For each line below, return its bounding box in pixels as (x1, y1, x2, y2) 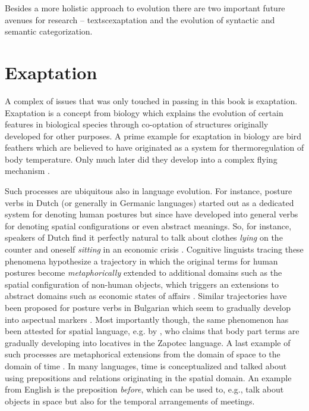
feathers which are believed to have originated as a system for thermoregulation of (5, 141, 304, 154)
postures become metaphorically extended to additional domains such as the (5, 266, 282, 279)
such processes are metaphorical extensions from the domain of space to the (5, 348, 280, 360)
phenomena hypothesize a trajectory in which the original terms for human (5, 254, 278, 267)
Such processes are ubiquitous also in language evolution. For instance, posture (5, 185, 292, 197)
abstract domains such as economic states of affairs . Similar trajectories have (5, 289, 287, 302)
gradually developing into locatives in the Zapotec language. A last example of (5, 336, 291, 348)
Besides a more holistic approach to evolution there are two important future (5, 2, 285, 14)
